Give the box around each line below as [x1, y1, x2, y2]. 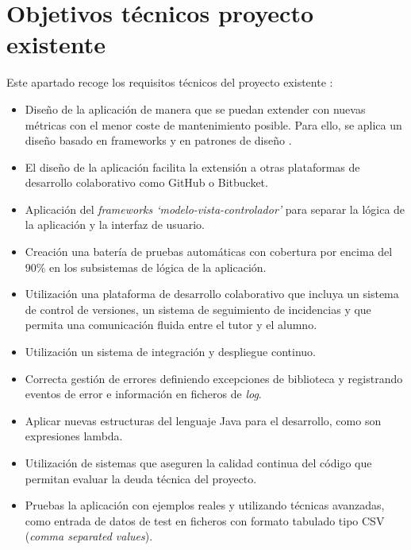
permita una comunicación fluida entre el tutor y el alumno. [25, 316, 317, 333]
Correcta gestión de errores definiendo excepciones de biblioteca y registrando [25, 370, 403, 386]
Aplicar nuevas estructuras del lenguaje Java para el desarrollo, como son [25, 412, 382, 428]
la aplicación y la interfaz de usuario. [25, 216, 205, 233]
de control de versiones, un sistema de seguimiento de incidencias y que [25, 300, 371, 317]
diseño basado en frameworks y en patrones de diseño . [25, 132, 292, 149]
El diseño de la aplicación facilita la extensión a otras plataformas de [25, 158, 360, 175]
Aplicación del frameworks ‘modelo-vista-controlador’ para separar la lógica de [25, 200, 405, 217]
